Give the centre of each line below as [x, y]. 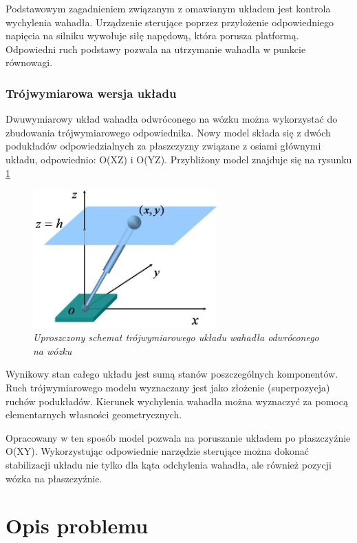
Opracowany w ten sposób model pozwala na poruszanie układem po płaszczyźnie [178, 437]
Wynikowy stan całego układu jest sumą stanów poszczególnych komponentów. [172, 374]
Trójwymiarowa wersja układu [91, 93]
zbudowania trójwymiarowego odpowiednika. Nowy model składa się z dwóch [168, 132]
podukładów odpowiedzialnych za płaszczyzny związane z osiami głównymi [163, 146]
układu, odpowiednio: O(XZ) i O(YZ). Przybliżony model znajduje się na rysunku [179, 159]
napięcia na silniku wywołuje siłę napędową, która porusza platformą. [152, 35]
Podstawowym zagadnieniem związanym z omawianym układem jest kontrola [168, 8]
